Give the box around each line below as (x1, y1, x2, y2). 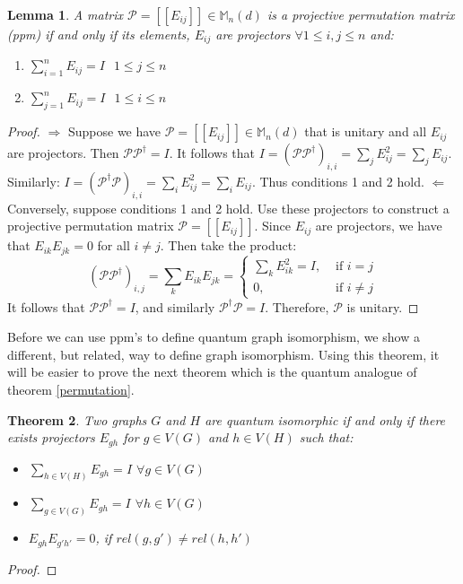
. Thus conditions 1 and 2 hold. (251, 171, 424, 190)
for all (97, 236, 130, 255)
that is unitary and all (304, 122, 427, 141)
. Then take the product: (160, 236, 297, 255)
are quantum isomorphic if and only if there (205, 410, 446, 429)
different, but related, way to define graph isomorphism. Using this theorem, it (7, 344, 440, 363)
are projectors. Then (7, 144, 119, 162)
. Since (254, 216, 291, 235)
